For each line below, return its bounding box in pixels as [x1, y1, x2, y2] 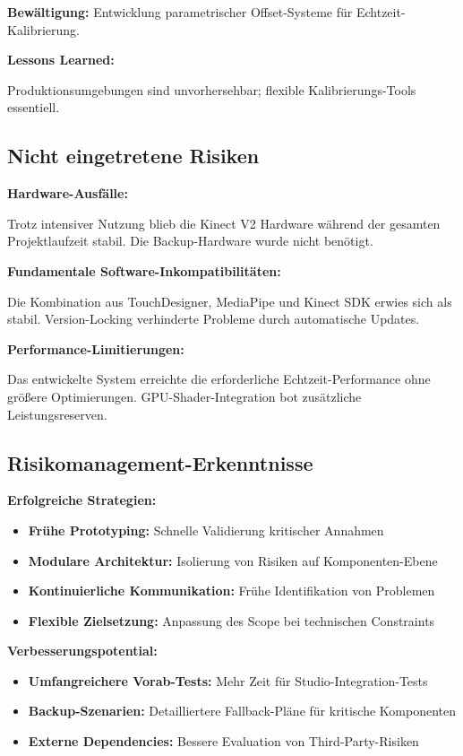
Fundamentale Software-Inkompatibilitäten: [7, 261, 281, 280]
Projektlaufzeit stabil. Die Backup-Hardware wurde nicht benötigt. [7, 231, 373, 250]
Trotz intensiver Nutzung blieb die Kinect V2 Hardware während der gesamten [7, 213, 441, 232]
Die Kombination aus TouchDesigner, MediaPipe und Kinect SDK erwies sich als [7, 291, 452, 310]
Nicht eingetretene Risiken [7, 142, 260, 169]
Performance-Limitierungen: [7, 339, 184, 358]
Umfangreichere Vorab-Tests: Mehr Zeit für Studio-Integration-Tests [28, 671, 428, 690]
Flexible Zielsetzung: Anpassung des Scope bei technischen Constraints [28, 611, 435, 630]
